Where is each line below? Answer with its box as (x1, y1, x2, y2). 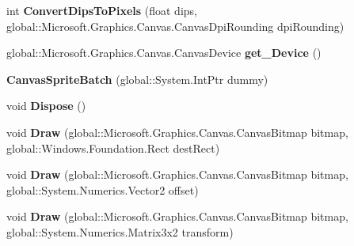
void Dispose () (6, 97, 86, 114)
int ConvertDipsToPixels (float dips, (6, 2, 197, 18)
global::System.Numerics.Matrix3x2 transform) (6, 223, 234, 240)
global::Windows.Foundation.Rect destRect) (6, 139, 220, 156)
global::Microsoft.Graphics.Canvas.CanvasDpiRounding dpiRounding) (6, 17, 344, 34)
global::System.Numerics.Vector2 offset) (6, 181, 199, 198)
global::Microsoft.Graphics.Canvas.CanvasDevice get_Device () (6, 44, 322, 61)
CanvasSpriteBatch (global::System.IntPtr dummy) (6, 70, 268, 87)
